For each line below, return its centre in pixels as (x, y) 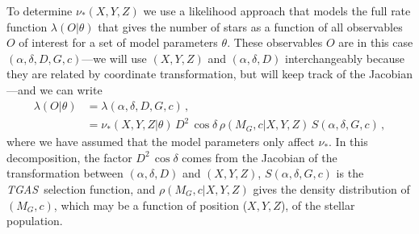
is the (350, 173)
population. (35, 221)
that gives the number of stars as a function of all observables (250, 26)
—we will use (114, 58)
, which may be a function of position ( (151, 205)
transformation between (65, 173)
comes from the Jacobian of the (260, 157)
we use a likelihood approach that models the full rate (277, 10)
